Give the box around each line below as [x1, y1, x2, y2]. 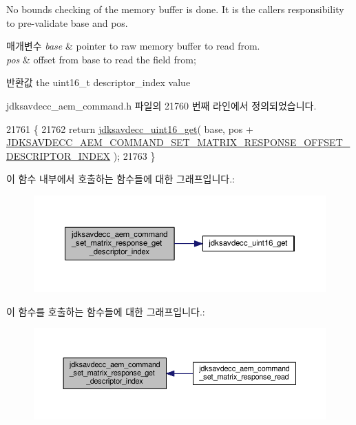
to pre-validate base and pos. [6, 15, 128, 30]
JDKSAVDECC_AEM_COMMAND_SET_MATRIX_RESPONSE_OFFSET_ [6, 135, 350, 149]
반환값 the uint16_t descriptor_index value [6, 75, 191, 90]
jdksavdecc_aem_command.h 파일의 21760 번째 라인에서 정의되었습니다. [6, 98, 317, 112]
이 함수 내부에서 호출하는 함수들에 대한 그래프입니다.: [6, 172, 235, 186]
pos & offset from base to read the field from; [6, 52, 196, 66]
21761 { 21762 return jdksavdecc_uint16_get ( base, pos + [6, 121, 253, 136]
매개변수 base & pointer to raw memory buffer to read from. [6, 39, 260, 53]
